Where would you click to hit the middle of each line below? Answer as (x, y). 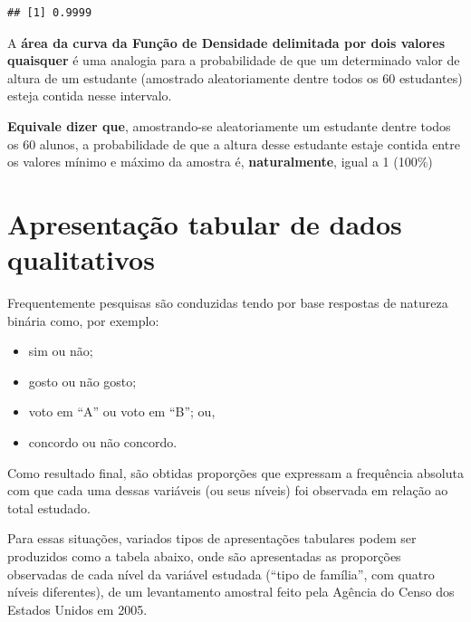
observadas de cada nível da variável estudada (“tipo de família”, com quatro (221, 574)
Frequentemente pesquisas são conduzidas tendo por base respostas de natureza (228, 303)
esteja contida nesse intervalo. (90, 96)
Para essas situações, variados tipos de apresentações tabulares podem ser (212, 538)
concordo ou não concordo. (103, 442)
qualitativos (81, 259)
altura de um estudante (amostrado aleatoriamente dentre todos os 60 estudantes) (235, 77)
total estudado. (49, 507)
